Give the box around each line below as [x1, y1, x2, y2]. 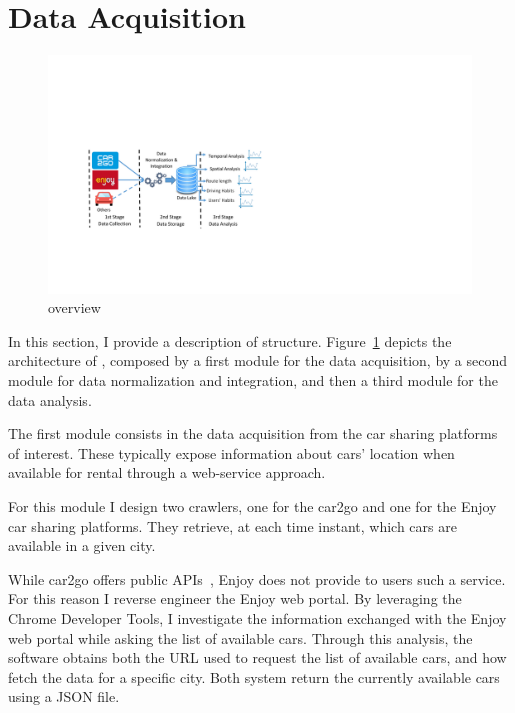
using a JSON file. [8, 686, 120, 707]
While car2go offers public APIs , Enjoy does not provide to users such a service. [8, 568, 506, 589]
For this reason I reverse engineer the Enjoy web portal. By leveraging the [8, 588, 462, 609]
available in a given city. [8, 535, 156, 556]
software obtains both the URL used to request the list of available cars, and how [8, 647, 507, 668]
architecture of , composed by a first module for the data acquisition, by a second [8, 350, 508, 371]
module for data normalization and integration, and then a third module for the [8, 370, 498, 390]
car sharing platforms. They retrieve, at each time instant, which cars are [8, 515, 457, 536]
